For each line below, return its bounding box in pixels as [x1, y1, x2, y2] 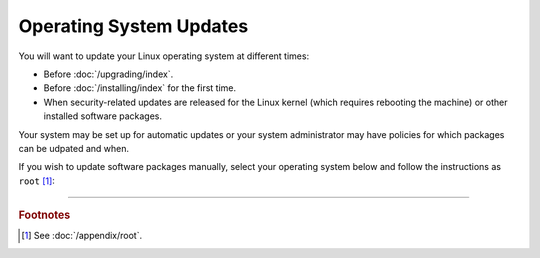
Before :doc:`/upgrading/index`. [43, 68, 174, 80]
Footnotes [18, 208, 71, 222]
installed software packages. [43, 110, 163, 122]
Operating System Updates [18, 15, 249, 37]
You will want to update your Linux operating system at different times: [18, 50, 310, 62]
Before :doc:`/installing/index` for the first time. [43, 82, 237, 94]
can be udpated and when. [18, 142, 130, 154]
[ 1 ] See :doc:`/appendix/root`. [21, 230, 143, 242]
